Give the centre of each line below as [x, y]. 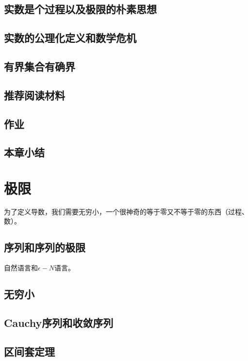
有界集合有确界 [40, 66]
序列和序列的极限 [45, 247]
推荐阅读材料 [34, 95]
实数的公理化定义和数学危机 [70, 38]
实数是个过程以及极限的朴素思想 [80, 9]
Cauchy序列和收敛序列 [59, 322]
